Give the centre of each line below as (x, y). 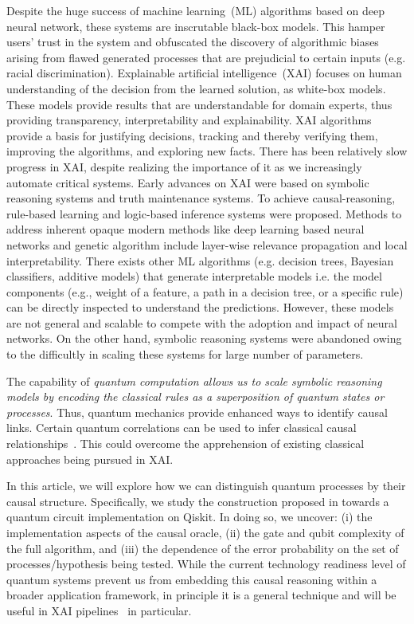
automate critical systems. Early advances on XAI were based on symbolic (188, 182)
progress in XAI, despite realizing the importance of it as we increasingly (184, 166)
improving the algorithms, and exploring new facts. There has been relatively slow (207, 151)
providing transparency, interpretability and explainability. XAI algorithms (189, 120)
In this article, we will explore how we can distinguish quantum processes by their (206, 486)
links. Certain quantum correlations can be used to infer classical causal (182, 428)
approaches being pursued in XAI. (90, 459)
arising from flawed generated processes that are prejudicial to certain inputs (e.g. (206, 57)
